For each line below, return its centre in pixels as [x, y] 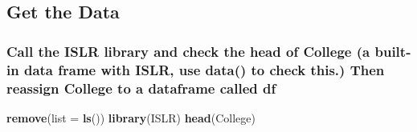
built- [393, 51]
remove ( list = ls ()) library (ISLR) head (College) [131, 117]
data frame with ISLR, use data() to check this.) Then [204, 69]
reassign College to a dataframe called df [141, 88]
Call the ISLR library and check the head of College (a [188, 51]
